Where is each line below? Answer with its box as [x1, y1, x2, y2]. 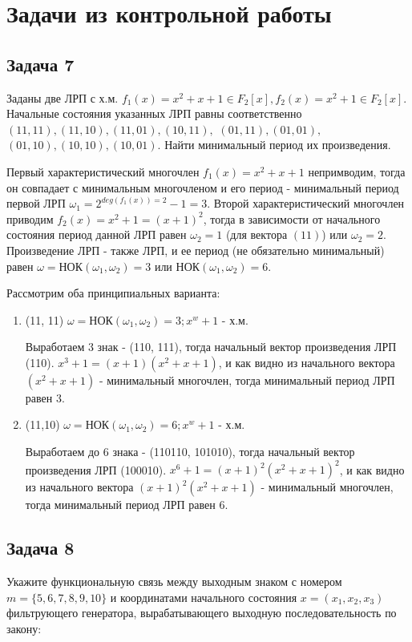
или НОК [154, 257, 200, 274]
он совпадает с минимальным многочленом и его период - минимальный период [6, 179, 399, 196]
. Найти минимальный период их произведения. [157, 136, 391, 153]
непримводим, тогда [308, 163, 406, 180]
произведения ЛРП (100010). [25, 461, 167, 478]
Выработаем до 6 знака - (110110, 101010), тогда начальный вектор [25, 443, 355, 460]
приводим [6, 210, 54, 227]
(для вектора [225, 226, 288, 243]
